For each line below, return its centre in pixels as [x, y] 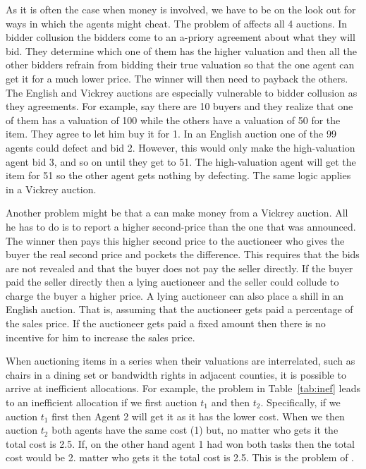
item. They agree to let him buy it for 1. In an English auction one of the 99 [171, 134]
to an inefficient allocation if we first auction [102, 402]
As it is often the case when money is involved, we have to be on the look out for [181, 9]
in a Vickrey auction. [51, 189]
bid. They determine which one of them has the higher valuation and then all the [181, 50]
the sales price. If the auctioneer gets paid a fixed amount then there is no [166, 323]
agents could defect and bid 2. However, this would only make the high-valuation [181, 147]
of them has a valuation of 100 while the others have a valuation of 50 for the [173, 120]
